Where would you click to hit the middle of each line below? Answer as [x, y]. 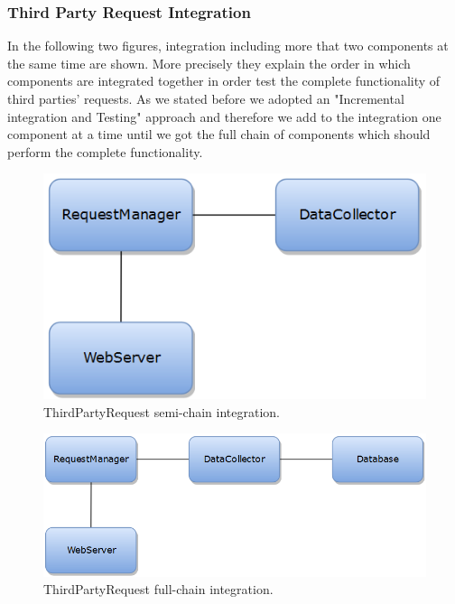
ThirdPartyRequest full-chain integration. [158, 589]
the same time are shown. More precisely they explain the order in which [209, 63]
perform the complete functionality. [105, 151]
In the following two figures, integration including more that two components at [228, 46]
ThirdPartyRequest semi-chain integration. [162, 411]
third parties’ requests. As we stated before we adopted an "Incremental [206, 98]
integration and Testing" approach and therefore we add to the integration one [224, 116]
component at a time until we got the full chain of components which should [219, 134]
